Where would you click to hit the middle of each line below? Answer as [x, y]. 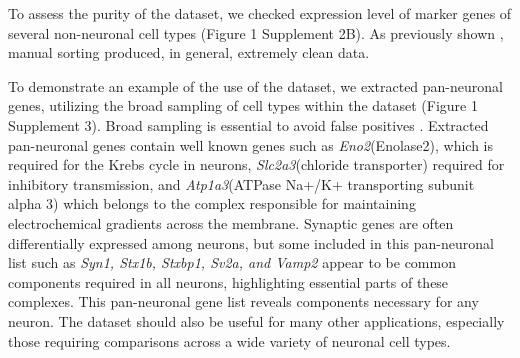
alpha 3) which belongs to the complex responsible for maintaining [212, 203]
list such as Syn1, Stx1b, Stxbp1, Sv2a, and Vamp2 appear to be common [232, 262]
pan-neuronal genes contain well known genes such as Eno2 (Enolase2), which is [251, 144]
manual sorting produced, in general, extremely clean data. [189, 52]
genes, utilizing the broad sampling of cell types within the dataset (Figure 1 [243, 105]
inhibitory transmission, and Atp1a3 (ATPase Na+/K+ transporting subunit [241, 183]
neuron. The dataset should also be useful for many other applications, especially [256, 320]
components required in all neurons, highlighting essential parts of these [228, 281]
